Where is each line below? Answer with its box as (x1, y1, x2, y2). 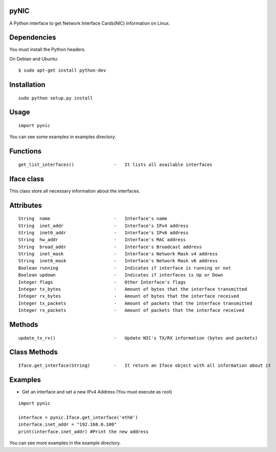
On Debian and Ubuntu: (9, 55, 59, 62)
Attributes (9, 201, 42, 209)
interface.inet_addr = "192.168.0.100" (18, 422, 117, 427)
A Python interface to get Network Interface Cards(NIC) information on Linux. (9, 20, 170, 26)
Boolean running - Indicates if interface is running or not (18, 265, 232, 271)
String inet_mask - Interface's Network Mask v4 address (18, 251, 218, 257)
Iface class (9, 175, 44, 183)
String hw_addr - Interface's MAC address (18, 237, 186, 243)
